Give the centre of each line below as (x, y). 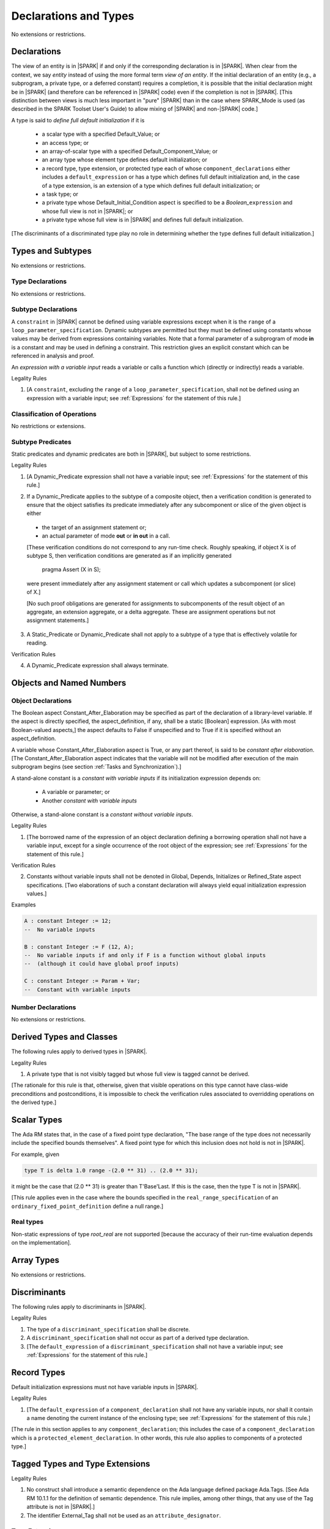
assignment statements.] (58, 620)
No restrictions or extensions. (48, 426)
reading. (37, 643)
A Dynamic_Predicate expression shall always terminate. (98, 665)
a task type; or (60, 194)
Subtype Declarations (44, 309)
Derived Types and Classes (64, 1037)
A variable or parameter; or (76, 792)
